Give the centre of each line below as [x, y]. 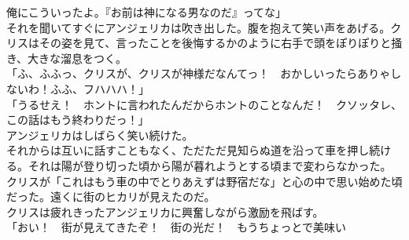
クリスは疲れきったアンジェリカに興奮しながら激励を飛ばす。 [165, 211]
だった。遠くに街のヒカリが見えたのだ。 [111, 196]
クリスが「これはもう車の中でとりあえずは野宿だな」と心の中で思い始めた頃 [204, 181]
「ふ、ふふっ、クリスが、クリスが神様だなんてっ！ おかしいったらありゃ [199, 73]
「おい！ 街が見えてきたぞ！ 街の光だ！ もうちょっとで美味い [177, 227]
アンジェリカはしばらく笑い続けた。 [100, 135]
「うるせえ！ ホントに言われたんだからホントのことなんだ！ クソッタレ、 [204, 104]
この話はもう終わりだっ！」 [78, 120]
